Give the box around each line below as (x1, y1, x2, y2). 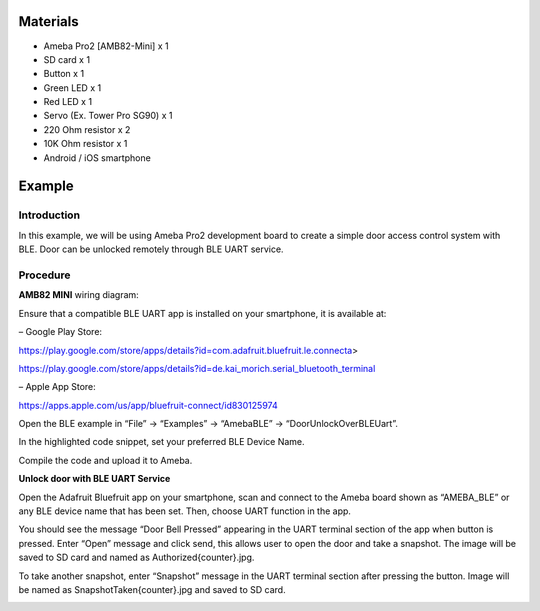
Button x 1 (43, 68, 85, 80)
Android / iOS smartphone (43, 151, 152, 164)
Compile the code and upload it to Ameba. (18, 454, 193, 466)
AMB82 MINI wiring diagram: (18, 289, 139, 301)
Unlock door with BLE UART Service (18, 473, 171, 485)
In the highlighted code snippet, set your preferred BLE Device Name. (18, 436, 305, 448)
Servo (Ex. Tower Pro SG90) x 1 (43, 110, 173, 122)
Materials (18, 13, 79, 30)
